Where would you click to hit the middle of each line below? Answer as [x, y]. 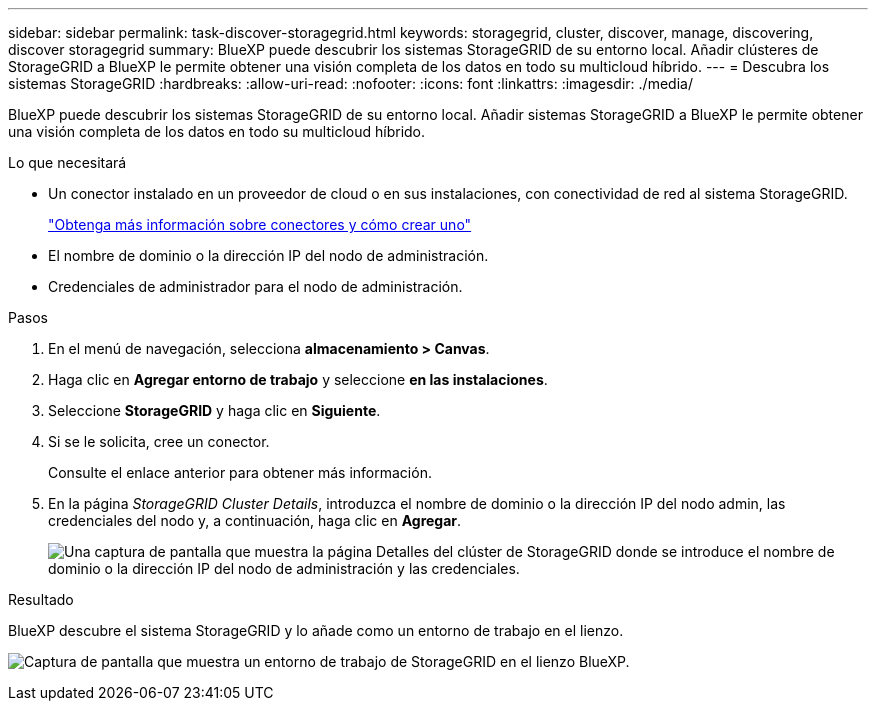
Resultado [41, 599]
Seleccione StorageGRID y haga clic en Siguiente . [214, 410]
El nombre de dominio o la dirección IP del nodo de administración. [268, 255]
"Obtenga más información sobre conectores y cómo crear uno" [260, 224]
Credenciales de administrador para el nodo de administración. [255, 286]
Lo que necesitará [67, 162]
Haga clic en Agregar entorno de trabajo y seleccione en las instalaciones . [298, 379]
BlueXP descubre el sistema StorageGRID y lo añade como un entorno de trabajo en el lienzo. [316, 630]
